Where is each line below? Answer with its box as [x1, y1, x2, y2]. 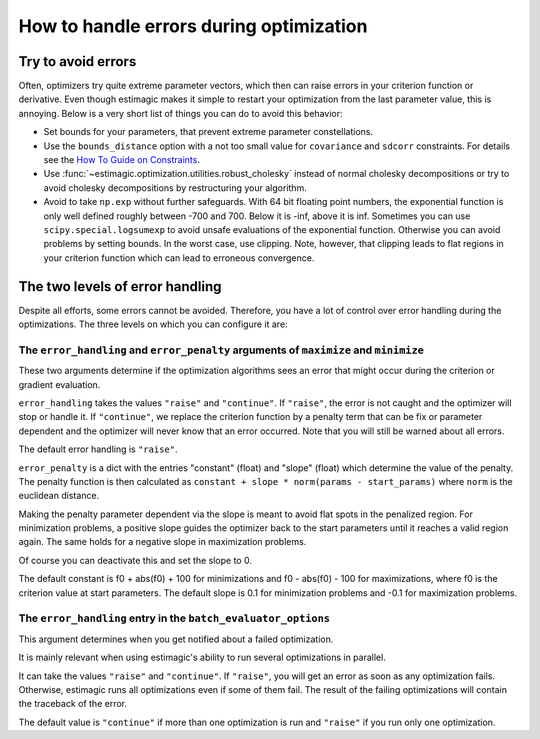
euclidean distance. [18, 490, 100, 502]
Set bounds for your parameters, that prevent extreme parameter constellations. [43, 126, 374, 138]
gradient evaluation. [18, 378, 101, 390]
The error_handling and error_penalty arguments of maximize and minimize [18, 343, 425, 357]
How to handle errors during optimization [18, 15, 368, 37]
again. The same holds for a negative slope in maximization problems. [18, 536, 307, 548]
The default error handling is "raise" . [18, 443, 178, 455]
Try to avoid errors [18, 53, 137, 70]
